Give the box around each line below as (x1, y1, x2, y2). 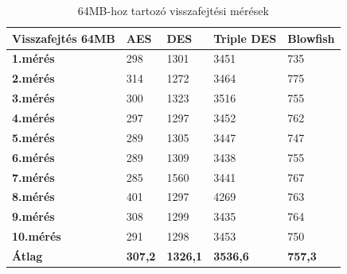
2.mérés (12, 70, 55, 87)
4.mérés (12, 109, 55, 125)
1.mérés (12, 50, 55, 67)
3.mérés (12, 90, 55, 106)
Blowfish (287, 29, 335, 46)
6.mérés (12, 149, 55, 165)
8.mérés (12, 188, 55, 205)
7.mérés (12, 168, 55, 185)
